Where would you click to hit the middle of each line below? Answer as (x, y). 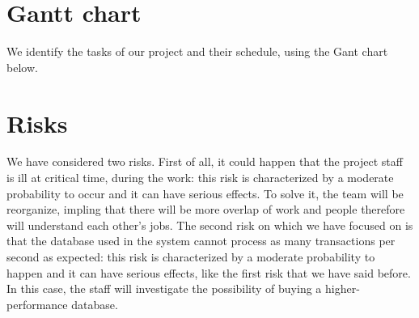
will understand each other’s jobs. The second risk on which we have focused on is (210, 225)
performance (37, 304)
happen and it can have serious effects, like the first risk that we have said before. (209, 272)
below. (22, 67)
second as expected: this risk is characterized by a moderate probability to (191, 257)
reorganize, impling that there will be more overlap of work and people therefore (206, 209)
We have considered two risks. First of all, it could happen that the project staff (205, 161)
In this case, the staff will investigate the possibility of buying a (164, 288)
